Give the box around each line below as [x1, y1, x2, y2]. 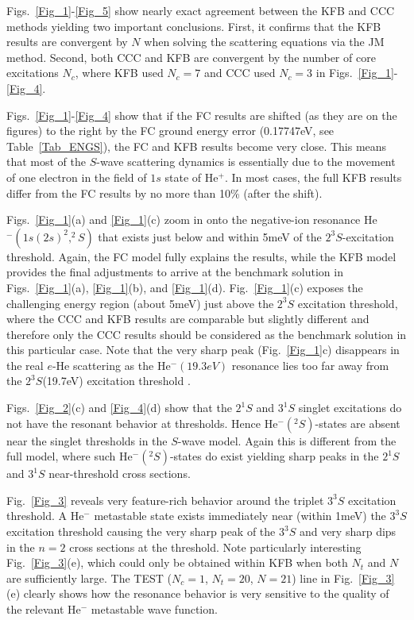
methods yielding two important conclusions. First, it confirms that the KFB [6, 17, 381, 34]
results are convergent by [6, 33, 128, 50]
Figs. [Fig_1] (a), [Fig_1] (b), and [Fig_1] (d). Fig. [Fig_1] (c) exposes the [6, 279, 363, 295]
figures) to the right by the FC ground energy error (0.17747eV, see [6, 122, 335, 139]
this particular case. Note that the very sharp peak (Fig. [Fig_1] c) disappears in [6, 341, 400, 358]
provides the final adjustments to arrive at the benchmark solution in [6, 264, 343, 280]
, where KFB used [75, 64, 164, 81]
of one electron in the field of [6, 168, 147, 185]
